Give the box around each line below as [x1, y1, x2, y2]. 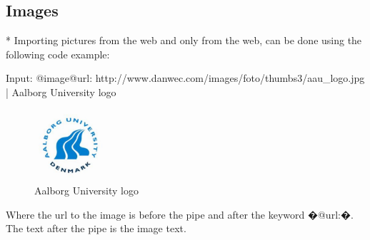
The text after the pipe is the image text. [6, 221, 186, 236]
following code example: [6, 46, 110, 61]
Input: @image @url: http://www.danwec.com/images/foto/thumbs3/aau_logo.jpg [6, 71, 365, 85]
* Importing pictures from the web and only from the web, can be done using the [6, 33, 362, 48]
